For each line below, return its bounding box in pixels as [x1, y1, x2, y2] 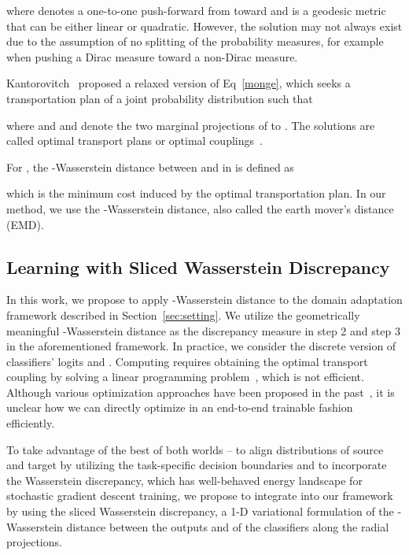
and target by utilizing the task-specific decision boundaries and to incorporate [6, 457, 387, 473]
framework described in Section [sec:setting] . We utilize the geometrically [6, 306, 360, 323]
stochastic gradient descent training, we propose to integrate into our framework [6, 487, 393, 504]
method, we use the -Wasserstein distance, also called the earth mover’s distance [6, 200, 394, 216]
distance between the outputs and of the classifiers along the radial [66, 518, 389, 535]
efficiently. [6, 415, 55, 431]
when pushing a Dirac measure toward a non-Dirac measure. [6, 48, 298, 65]
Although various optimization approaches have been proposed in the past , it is [6, 383, 395, 400]
